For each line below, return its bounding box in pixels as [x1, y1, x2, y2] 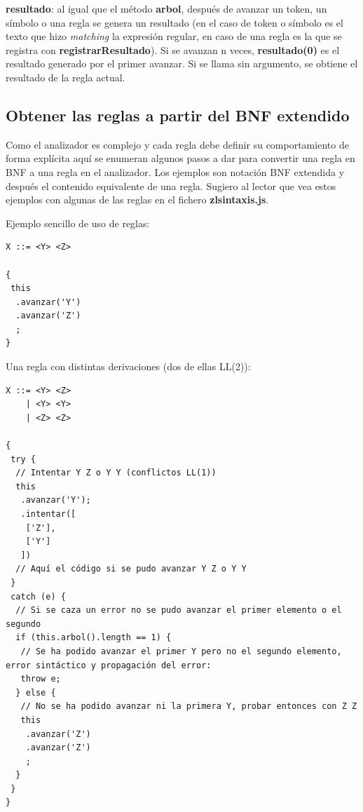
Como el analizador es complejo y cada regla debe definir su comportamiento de [6, 137, 349, 151]
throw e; [20, 674, 61, 684]
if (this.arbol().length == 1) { [15, 632, 172, 643]
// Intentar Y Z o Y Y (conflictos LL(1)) [15, 468, 217, 478]
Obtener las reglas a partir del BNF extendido [6, 104, 350, 126]
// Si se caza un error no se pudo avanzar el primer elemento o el [15, 605, 342, 616]
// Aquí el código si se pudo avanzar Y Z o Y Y [15, 564, 247, 574]
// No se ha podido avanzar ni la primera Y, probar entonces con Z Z [20, 701, 357, 712]
